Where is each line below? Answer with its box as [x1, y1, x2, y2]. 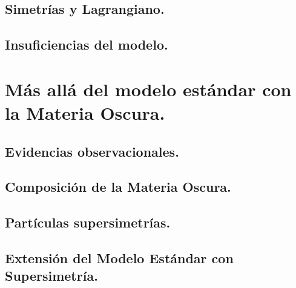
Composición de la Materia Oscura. [5, 177, 231, 196]
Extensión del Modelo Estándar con [5, 248, 234, 267]
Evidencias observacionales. [5, 142, 179, 160]
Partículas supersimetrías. [5, 213, 171, 232]
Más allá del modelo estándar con [5, 76, 292, 101]
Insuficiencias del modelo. [5, 35, 168, 54]
